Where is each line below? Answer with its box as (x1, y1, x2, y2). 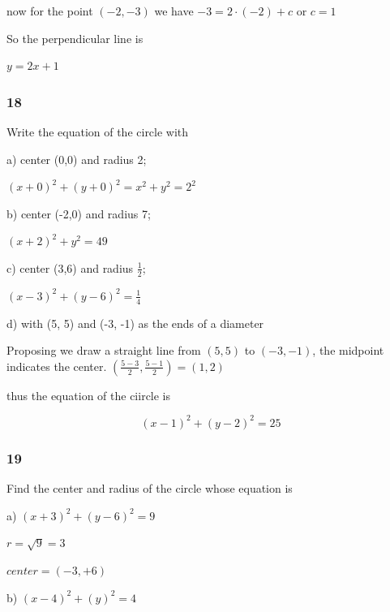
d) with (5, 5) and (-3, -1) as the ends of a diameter (6, 314, 264, 331)
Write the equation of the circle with (6, 123, 189, 140)
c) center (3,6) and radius (6, 259, 134, 276)
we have (154, 2, 194, 19)
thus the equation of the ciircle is (6, 386, 171, 403)
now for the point (6, 2, 93, 19)
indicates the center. (6, 357, 107, 374)
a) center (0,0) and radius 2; (6, 150, 147, 167)
